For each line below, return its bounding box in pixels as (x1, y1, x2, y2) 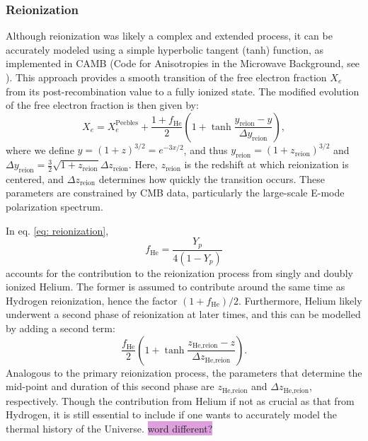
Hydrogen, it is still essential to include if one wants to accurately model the (6, 407, 337, 422)
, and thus (183, 142, 228, 157)
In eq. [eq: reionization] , (6, 223, 109, 237)
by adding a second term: (6, 320, 115, 335)
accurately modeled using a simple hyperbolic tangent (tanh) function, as (6, 42, 324, 57)
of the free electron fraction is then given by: (6, 98, 199, 112)
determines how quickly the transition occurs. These (98, 171, 325, 186)
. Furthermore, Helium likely (238, 293, 362, 307)
